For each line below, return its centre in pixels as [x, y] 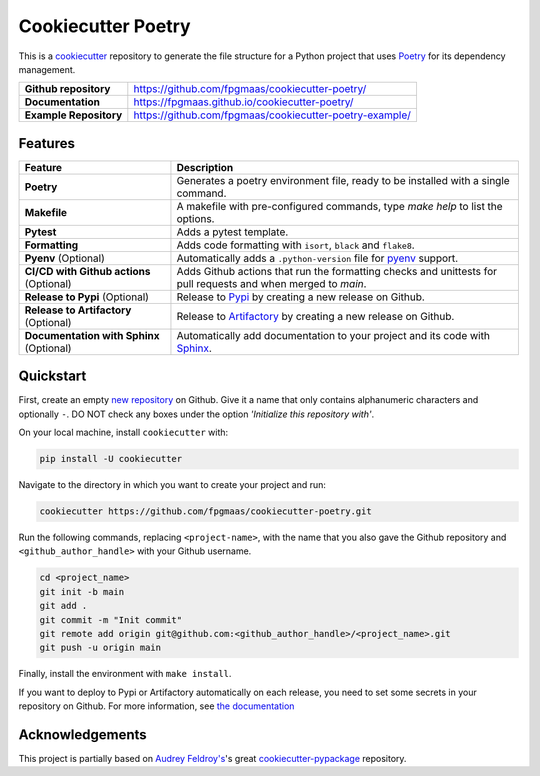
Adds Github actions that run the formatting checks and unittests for [336, 271]
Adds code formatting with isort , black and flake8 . [295, 245]
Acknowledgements [82, 734]
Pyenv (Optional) [64, 258]
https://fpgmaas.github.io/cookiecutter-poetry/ [243, 102]
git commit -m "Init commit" [111, 619]
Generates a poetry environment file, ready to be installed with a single [343, 180]
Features [46, 143]
